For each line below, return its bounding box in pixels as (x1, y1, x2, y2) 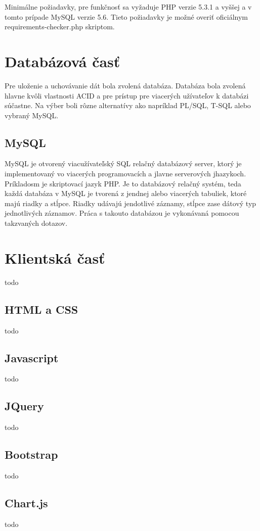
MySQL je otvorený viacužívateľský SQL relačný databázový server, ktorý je (5, 158, 242, 169)
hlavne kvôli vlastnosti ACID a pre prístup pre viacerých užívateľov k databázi (5, 90, 249, 101)
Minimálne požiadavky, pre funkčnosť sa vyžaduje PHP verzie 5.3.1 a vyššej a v (5, 2, 252, 12)
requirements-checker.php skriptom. (5, 21, 115, 32)
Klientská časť (5, 247, 105, 268)
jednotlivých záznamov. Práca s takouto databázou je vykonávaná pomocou (5, 208, 239, 218)
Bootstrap (5, 447, 58, 462)
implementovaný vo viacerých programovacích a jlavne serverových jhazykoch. (5, 168, 246, 179)
